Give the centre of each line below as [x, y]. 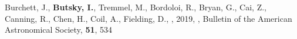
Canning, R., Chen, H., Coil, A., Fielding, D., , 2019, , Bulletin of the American [148, 18]
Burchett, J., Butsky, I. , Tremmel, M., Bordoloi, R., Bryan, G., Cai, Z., [136, 7]
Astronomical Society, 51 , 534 [59, 30]
